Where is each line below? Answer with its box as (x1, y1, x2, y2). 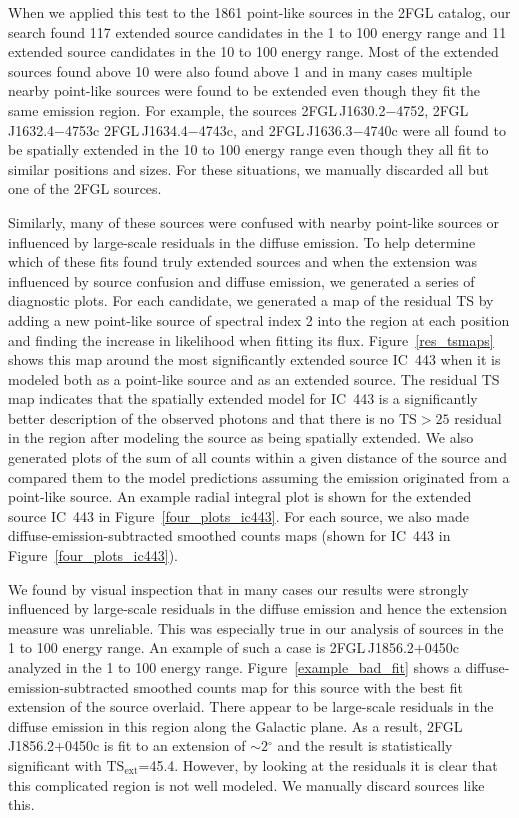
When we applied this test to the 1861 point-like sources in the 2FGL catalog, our (8, 2, 511, 22)
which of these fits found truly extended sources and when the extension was (8, 251, 478, 272)
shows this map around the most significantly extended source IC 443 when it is (8, 349, 501, 370)
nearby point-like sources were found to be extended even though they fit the (8, 80, 480, 101)
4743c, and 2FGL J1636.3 (198, 119, 353, 140)
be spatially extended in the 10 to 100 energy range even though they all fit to (8, 139, 489, 160)
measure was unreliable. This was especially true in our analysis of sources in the (8, 617, 504, 638)
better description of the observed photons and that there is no (8, 407, 395, 428)
